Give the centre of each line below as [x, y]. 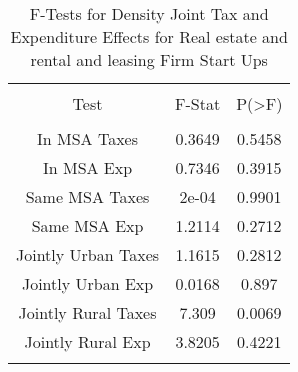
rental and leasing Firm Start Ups [149, 59]
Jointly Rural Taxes [87, 312]
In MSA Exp [87, 167]
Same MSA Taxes [87, 196]
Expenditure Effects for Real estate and [149, 36]
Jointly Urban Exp [87, 283]
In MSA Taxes [88, 138]
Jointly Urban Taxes [88, 254]
